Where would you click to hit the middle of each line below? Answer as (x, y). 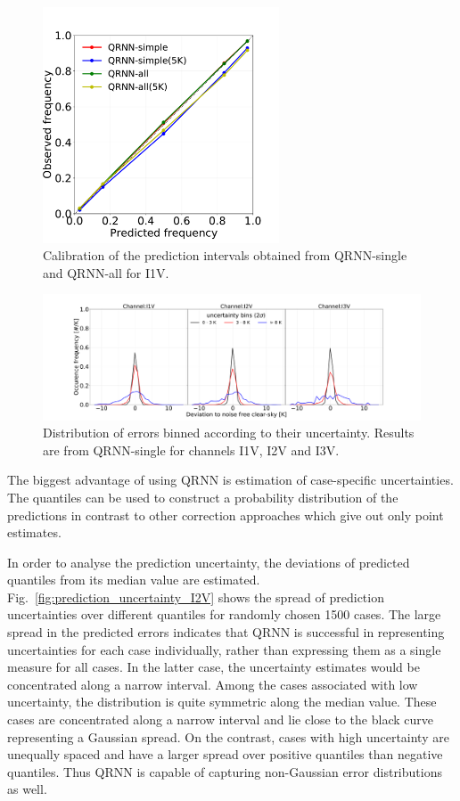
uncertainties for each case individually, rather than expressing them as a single (224, 649)
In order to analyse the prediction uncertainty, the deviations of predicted (209, 562)
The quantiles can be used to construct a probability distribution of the (203, 497)
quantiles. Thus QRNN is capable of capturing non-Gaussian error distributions (225, 771)
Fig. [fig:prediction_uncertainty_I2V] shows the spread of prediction (196, 597)
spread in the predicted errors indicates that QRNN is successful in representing (226, 632)
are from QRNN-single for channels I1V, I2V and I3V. (191, 450)
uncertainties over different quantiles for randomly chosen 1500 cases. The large (224, 614)
